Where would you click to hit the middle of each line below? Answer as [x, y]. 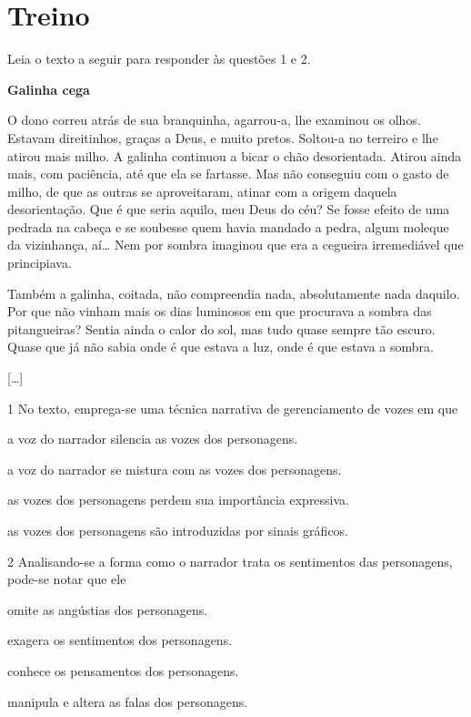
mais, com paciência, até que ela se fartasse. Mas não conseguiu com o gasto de [228, 174]
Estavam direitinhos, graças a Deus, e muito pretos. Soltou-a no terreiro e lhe [223, 137]
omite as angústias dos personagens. [108, 609]
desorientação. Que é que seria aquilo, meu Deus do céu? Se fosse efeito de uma [229, 209]
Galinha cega [49, 89]
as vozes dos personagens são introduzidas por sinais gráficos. [178, 530]
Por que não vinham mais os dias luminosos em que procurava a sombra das [220, 311]
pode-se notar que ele [67, 579]
